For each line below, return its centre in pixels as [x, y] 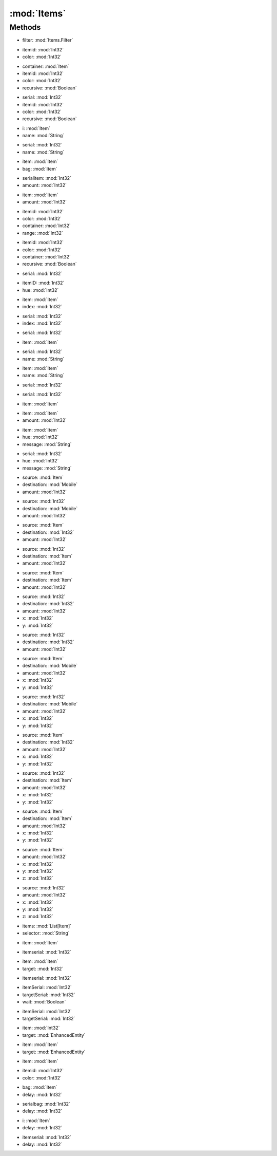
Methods [25, 27]
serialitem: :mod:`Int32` [47, 178]
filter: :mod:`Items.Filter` [48, 40]
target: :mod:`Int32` [43, 968]
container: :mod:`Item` [46, 66]
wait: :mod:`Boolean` [44, 1002]
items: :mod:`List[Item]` [47, 926]
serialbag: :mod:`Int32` [46, 1104]
